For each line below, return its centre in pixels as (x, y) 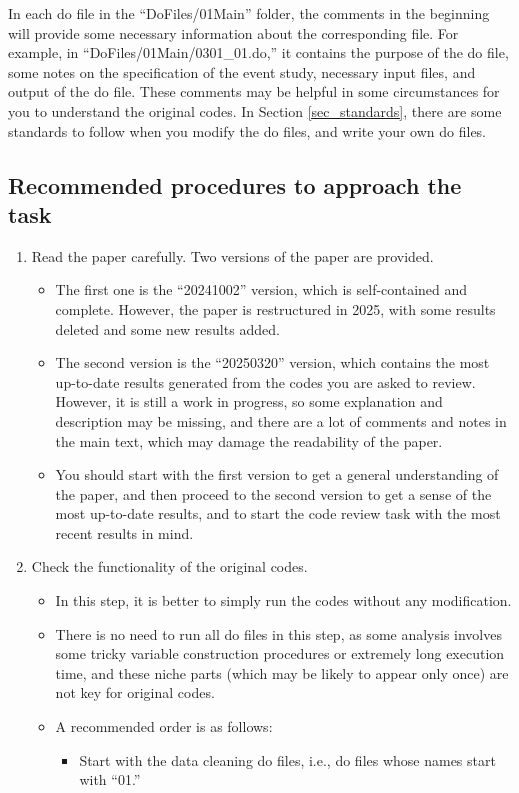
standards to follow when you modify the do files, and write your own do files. (247, 130)
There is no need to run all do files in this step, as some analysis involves (278, 633)
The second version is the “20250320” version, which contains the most (272, 362)
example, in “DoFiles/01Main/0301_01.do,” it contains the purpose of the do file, (258, 52)
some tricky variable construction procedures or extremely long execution (280, 653)
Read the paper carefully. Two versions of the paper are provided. (232, 255)
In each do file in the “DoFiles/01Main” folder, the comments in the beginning (249, 13)
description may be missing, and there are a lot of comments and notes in (281, 420)
